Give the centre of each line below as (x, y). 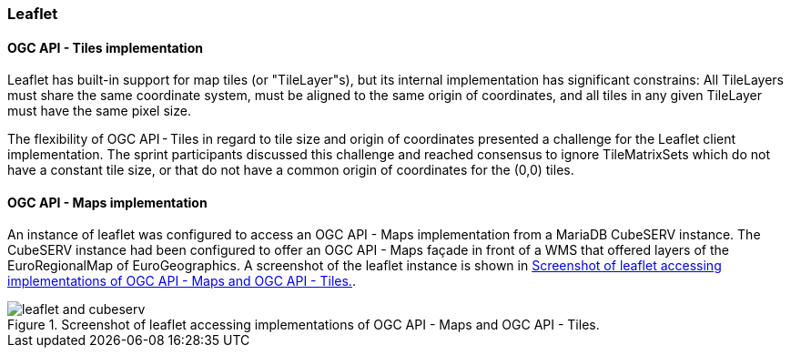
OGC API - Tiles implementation (105, 47)
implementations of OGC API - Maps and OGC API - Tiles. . (182, 281)
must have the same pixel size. (99, 111)
